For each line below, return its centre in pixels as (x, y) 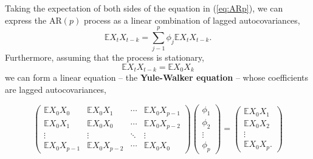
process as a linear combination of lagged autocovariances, (192, 20)
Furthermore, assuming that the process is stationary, (105, 57)
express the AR (33, 20)
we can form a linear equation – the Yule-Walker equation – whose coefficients (157, 77)
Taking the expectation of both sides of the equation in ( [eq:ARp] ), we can (144, 8)
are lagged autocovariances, (56, 89)
